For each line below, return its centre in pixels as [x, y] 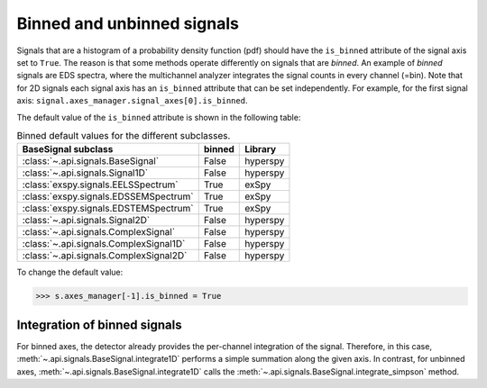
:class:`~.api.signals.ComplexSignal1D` [104, 244]
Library [261, 149]
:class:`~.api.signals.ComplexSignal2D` [105, 256]
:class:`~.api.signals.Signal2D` [86, 221]
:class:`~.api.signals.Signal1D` [85, 173]
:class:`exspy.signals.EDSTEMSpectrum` [108, 209]
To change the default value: [70, 272]
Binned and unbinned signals [128, 23]
